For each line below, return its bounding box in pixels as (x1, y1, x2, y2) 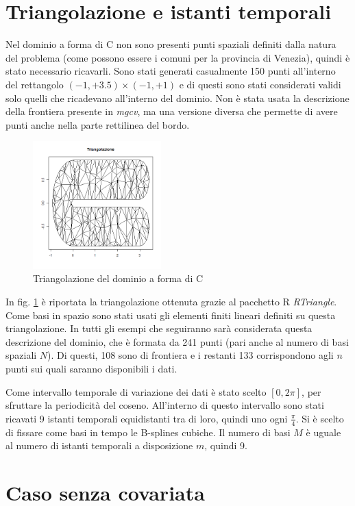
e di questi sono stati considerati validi (179, 77, 341, 91)
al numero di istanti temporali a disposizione (5, 438, 193, 453)
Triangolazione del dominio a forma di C (33, 271, 204, 286)
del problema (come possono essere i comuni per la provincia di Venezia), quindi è (5, 50, 350, 64)
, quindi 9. (204, 438, 247, 453)
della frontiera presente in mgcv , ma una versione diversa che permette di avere (5, 104, 338, 118)
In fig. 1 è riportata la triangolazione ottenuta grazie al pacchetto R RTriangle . (5, 294, 337, 309)
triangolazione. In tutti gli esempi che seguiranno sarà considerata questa (5, 321, 313, 336)
